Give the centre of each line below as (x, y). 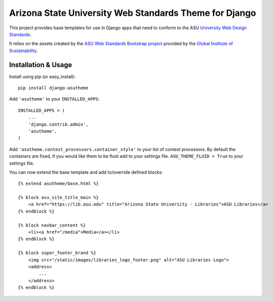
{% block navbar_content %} (52, 225)
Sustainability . (23, 50)
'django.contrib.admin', (58, 124)
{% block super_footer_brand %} (57, 253)
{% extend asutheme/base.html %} (58, 184)
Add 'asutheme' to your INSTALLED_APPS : (54, 99)
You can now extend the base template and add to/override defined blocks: (86, 172)
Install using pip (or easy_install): (43, 76)
